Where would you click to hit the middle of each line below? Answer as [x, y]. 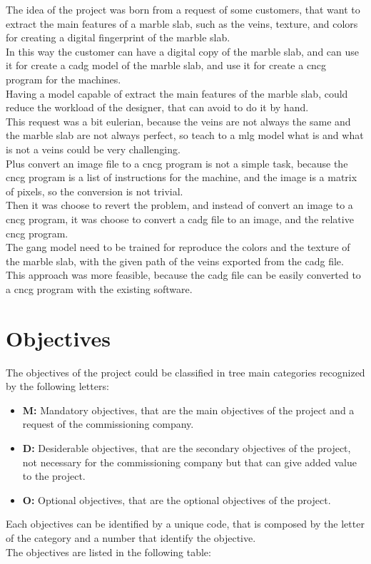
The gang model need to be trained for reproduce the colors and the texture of [178, 247]
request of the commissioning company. [108, 424]
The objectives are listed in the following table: [108, 552]
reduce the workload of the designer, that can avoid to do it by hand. [157, 107]
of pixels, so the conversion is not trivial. [95, 191]
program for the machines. [63, 79]
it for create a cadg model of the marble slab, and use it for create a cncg [166, 65]
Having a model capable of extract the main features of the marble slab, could [177, 93]
